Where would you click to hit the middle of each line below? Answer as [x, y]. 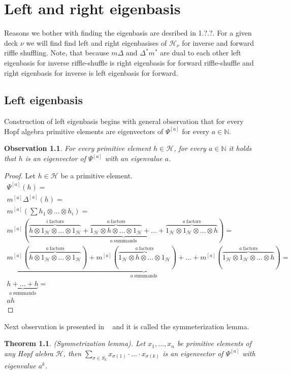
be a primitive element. [96, 175]
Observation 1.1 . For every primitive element [78, 148]
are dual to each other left [201, 53]
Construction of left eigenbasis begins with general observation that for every [124, 121]
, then [72, 353]
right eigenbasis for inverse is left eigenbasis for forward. [91, 72]
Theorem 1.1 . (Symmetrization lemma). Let [75, 343]
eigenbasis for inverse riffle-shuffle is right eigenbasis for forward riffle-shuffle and [129, 62]
